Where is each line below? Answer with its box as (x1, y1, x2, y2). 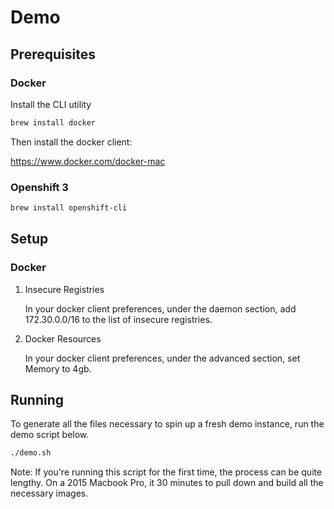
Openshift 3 (10, 180, 69, 194)
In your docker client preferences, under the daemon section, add (24, 302, 297, 315)
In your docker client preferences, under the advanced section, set (24, 352, 301, 364)
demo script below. (10, 429, 90, 441)
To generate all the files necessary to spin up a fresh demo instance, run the (10, 418, 325, 430)
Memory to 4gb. (24, 362, 92, 375)
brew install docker (10, 117, 97, 128)
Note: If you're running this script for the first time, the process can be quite (10, 466, 323, 478)
